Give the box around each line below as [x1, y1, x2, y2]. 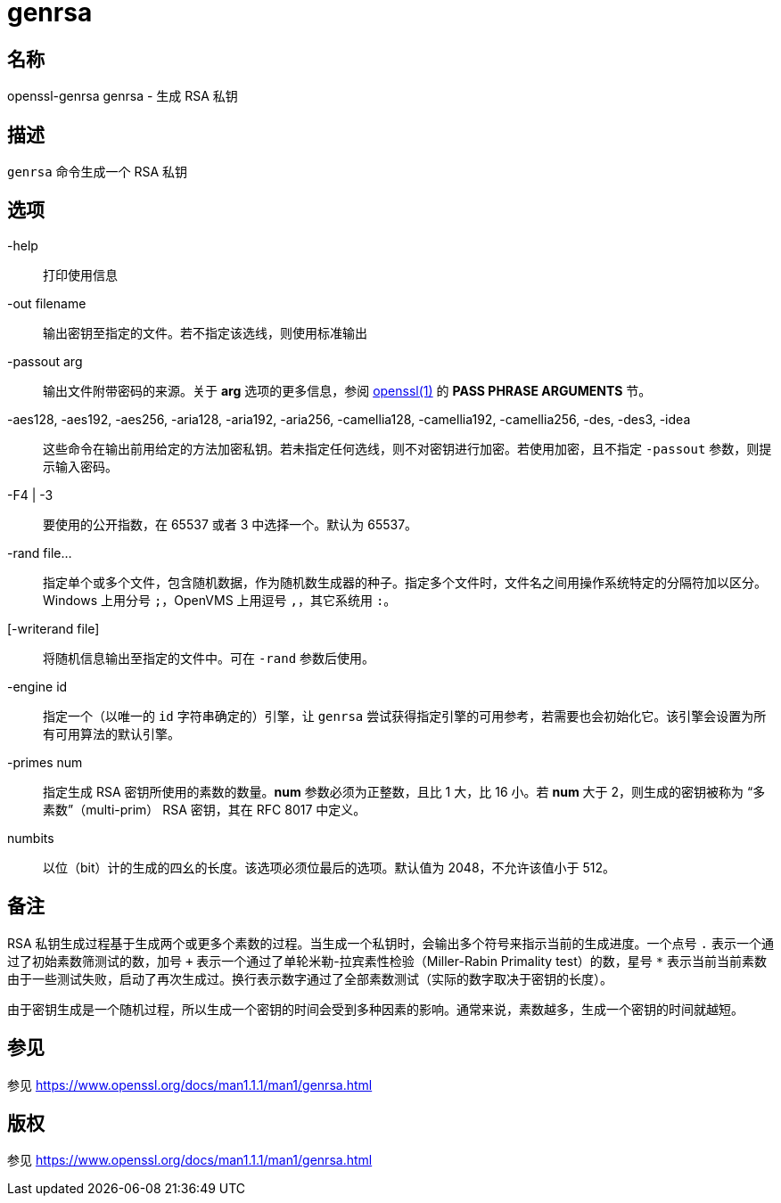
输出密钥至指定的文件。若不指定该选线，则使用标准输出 [43, 324, 367, 340]
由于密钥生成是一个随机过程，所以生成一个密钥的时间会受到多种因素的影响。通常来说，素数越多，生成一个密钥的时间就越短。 [7, 1001, 744, 1017]
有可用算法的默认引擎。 [43, 725, 180, 741]
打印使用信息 [43, 266, 118, 282]
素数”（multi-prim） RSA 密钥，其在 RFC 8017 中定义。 [43, 801, 366, 817]
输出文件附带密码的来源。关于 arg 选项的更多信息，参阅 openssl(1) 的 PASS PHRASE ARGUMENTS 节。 [43, 382, 652, 398]
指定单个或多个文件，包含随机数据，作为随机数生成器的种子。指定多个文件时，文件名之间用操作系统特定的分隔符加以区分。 [43, 574, 767, 590]
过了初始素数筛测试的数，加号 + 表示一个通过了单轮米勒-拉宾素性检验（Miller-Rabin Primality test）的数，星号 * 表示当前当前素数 [7, 953, 768, 969]
